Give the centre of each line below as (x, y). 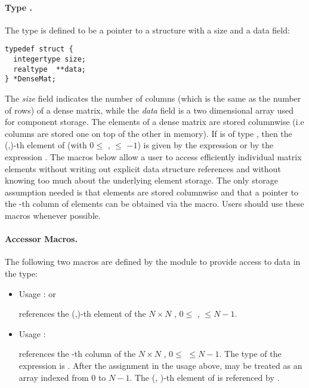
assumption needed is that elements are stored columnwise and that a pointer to (152, 192)
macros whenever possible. (53, 215)
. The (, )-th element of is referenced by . (205, 377)
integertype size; (50, 59)
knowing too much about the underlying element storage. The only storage (141, 180)
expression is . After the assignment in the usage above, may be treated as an (160, 365)
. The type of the (250, 354)
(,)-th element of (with (46, 145)
